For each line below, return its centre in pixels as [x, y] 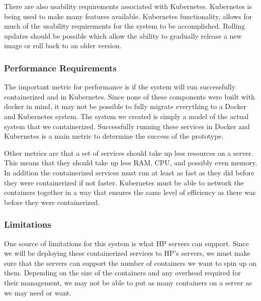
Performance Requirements [60, 68]
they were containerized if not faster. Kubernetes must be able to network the [124, 182]
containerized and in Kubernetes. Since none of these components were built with [129, 96]
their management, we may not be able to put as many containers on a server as [128, 282]
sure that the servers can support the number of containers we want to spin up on [130, 263]
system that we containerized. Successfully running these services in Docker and [127, 126]
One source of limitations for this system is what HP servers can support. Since [126, 243]
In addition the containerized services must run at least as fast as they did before [129, 172]
